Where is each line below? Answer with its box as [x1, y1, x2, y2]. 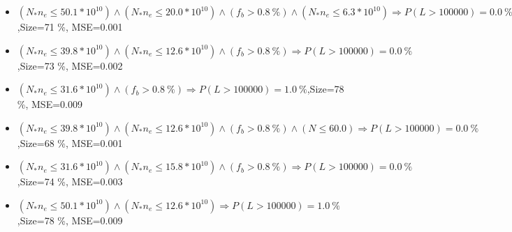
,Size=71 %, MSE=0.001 [17, 20, 123, 33]
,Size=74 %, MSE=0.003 [17, 174, 123, 189]
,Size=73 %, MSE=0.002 [17, 58, 123, 72]
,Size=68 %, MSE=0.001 [17, 135, 123, 150]
